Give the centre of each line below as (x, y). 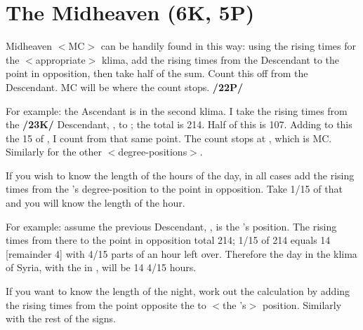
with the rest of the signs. (61, 318)
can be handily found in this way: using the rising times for (228, 46)
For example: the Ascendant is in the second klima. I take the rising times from (177, 110)
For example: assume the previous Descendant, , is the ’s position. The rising (171, 226)
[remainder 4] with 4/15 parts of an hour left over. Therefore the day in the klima (181, 253)
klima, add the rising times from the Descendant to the (220, 59)
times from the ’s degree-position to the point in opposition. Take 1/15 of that (174, 189)
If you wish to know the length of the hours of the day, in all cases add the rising (180, 175)
